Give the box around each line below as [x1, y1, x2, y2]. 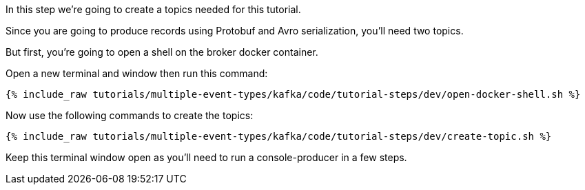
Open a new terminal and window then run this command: [6, 67, 268, 79]
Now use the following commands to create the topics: [6, 109, 254, 121]
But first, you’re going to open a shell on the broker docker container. [6, 46, 318, 58]
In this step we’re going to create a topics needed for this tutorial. [6, 3, 301, 15]
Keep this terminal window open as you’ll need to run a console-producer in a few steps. [6, 151, 407, 163]
